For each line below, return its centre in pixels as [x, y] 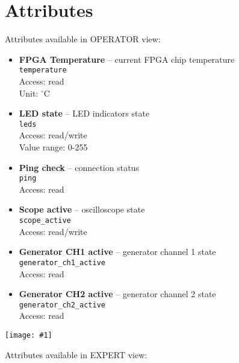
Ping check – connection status [79, 167]
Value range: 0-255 [53, 147]
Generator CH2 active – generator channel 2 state [117, 294]
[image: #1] [29, 335]
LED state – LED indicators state [84, 113]
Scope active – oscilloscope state [82, 209]
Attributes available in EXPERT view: [76, 354]
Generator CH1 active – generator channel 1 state [117, 252]
